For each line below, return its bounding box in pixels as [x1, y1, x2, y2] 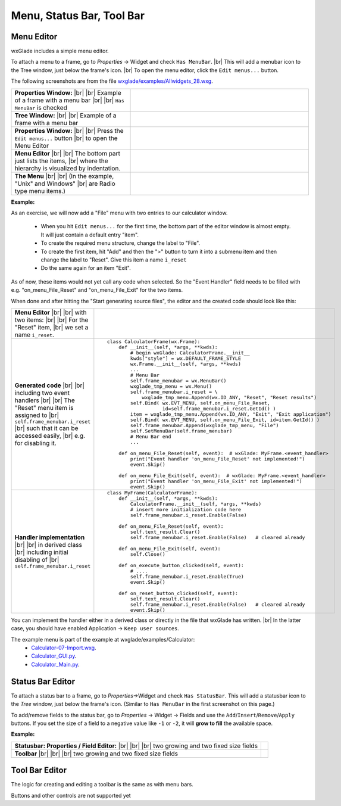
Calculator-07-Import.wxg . [31, 644, 96, 652]
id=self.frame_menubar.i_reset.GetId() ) [162, 405, 276, 412]
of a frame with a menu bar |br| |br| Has [14, 96, 124, 104]
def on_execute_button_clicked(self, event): [118, 562, 244, 568]
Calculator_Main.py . [31, 661, 80, 668]
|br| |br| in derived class [14, 541, 83, 549]
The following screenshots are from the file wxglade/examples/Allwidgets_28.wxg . [11, 77, 214, 85]
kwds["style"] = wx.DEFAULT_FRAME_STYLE [130, 355, 241, 362]
